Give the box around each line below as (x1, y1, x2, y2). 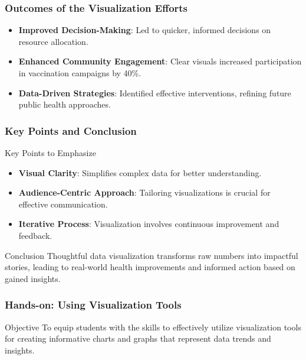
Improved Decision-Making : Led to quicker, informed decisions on (18, 24, 271, 36)
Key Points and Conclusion (5, 123, 137, 138)
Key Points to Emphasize (5, 147, 96, 158)
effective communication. (18, 197, 108, 210)
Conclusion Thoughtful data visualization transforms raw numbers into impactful (5, 249, 298, 261)
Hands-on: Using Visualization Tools (5, 297, 182, 312)
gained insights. (5, 272, 61, 284)
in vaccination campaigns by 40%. (18, 67, 142, 79)
